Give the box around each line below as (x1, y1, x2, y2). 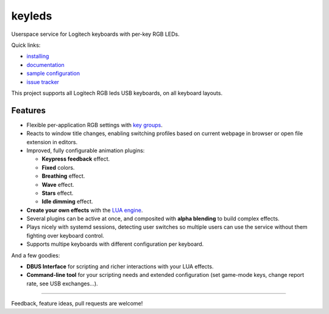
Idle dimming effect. (41, 198, 94, 205)
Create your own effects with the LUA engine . (26, 206, 143, 214)
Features (11, 105, 46, 116)
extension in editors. (26, 138, 78, 145)
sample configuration (26, 70, 80, 77)
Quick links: (11, 41, 41, 49)
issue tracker (26, 78, 60, 85)
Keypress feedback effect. (41, 155, 110, 162)
